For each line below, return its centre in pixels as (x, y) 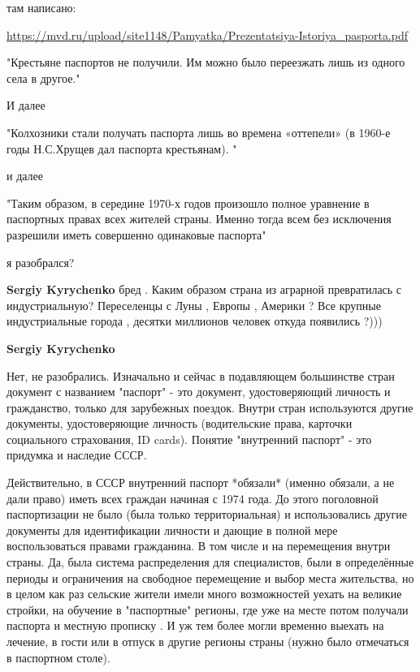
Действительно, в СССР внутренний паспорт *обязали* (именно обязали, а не (201, 482)
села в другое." (43, 78)
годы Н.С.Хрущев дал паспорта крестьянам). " (122, 148)
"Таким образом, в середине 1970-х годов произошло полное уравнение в (188, 202)
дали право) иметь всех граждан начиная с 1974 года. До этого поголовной (193, 498)
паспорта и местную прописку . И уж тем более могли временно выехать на (195, 625)
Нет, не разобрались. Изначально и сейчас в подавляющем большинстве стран (201, 375)
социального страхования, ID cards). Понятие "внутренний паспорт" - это (189, 439)
